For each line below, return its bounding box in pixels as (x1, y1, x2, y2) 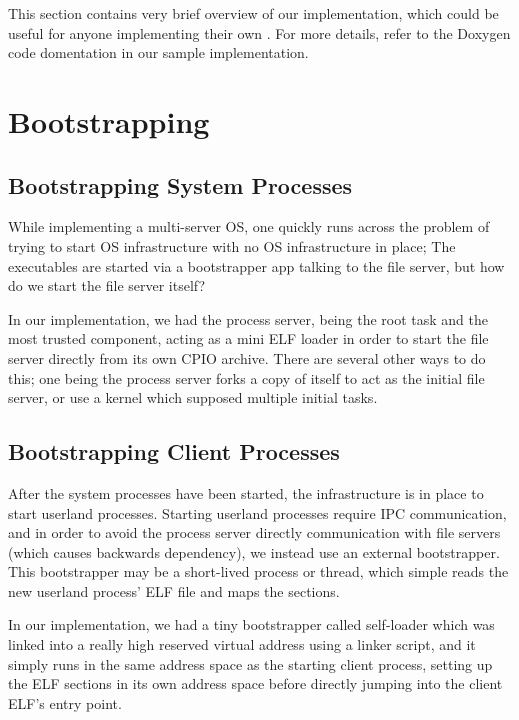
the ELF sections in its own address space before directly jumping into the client (8, 673, 503, 694)
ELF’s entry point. (8, 692, 122, 713)
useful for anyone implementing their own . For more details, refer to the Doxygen (8, 22, 511, 43)
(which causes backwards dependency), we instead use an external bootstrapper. (8, 541, 500, 562)
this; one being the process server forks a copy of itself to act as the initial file (8, 367, 485, 388)
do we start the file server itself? (8, 275, 206, 296)
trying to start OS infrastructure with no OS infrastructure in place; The (8, 235, 456, 256)
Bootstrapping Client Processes (8, 436, 340, 467)
